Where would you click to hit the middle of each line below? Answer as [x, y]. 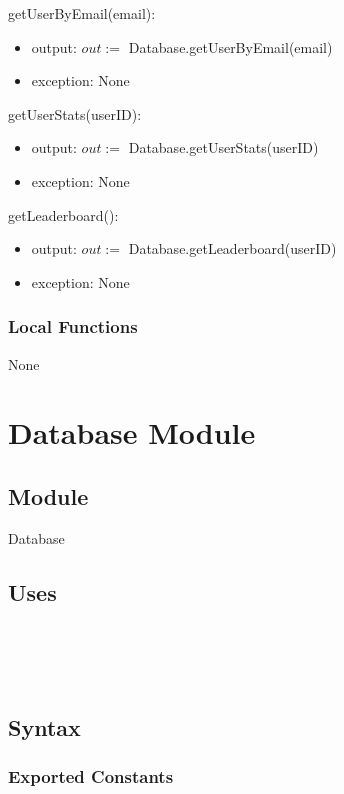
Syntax [44, 726]
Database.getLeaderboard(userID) [232, 248]
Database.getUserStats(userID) [223, 147]
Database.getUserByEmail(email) [230, 46]
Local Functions [73, 326]
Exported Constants [91, 776]
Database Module [132, 432]
